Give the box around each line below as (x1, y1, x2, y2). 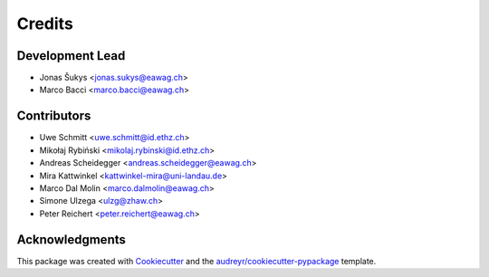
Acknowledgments (16, 232, 127, 247)
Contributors (16, 109, 91, 124)
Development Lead (16, 48, 126, 63)
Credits (16, 14, 74, 33)
